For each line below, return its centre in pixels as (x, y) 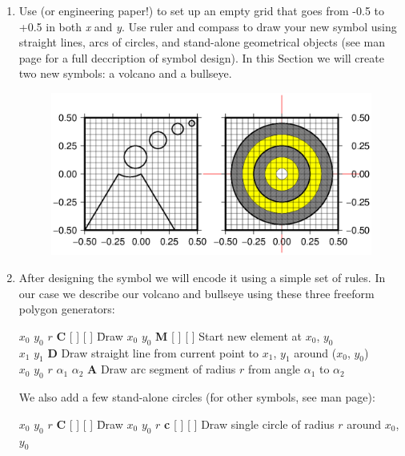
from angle (274, 369)
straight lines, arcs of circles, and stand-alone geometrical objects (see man (202, 42)
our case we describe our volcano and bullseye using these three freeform (196, 293)
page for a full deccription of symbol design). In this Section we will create (201, 57)
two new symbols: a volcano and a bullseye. (125, 73)
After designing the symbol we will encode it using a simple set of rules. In (202, 277)
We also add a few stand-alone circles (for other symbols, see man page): (197, 397)
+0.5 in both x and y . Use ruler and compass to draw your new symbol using (208, 26)
